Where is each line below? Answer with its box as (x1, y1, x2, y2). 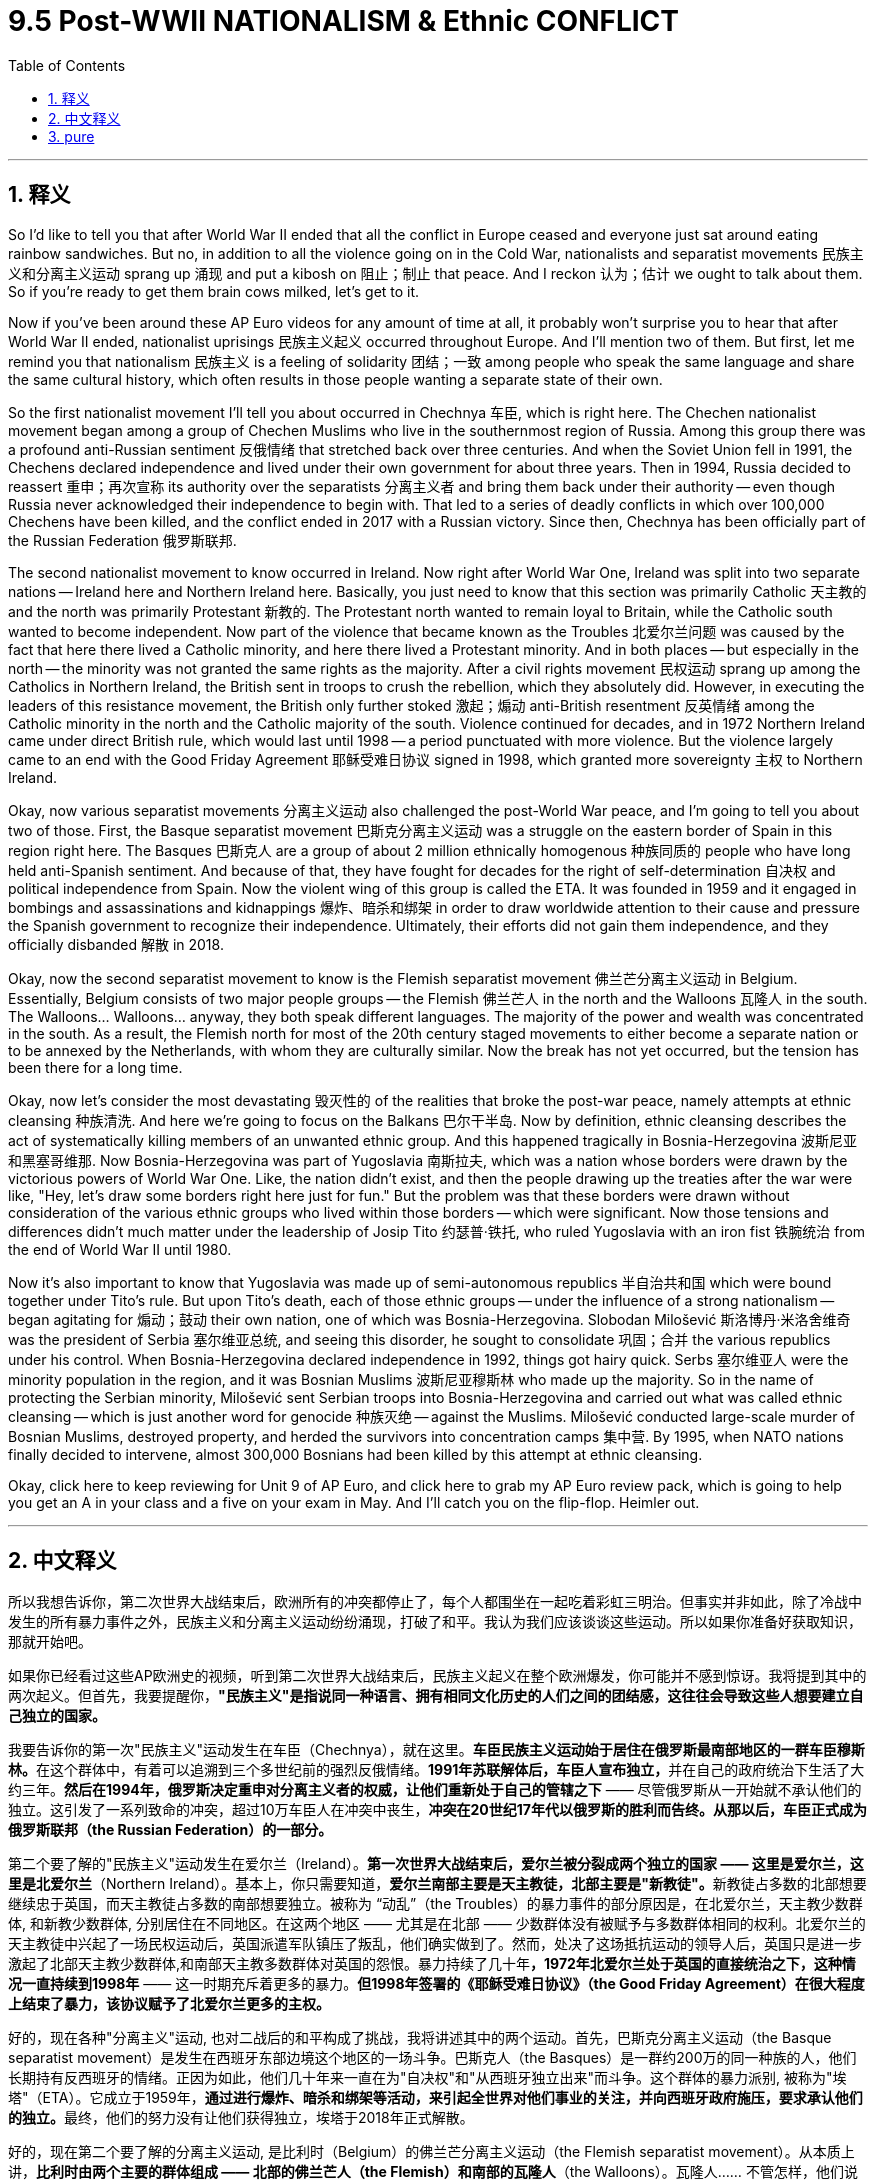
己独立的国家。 (8, 1707, 106, 1725)
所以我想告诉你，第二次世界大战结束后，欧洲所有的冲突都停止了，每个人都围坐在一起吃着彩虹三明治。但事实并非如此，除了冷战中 (8, 1593, 862, 1611)
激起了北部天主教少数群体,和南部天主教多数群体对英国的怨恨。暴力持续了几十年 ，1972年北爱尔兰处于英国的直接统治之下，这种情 (8, 1955, 856, 1973)
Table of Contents (8, 56, 126, 74)
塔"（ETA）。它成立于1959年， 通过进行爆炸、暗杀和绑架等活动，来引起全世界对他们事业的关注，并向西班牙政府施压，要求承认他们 (8, 2089, 863, 2107)
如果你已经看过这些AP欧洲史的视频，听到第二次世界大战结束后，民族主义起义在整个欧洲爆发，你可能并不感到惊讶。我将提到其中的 (8, 1667, 867, 1685)
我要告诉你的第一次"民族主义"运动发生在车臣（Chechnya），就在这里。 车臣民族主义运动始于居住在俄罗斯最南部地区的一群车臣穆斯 (8, 1741, 865, 1759)
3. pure (48, 127, 95, 145)
